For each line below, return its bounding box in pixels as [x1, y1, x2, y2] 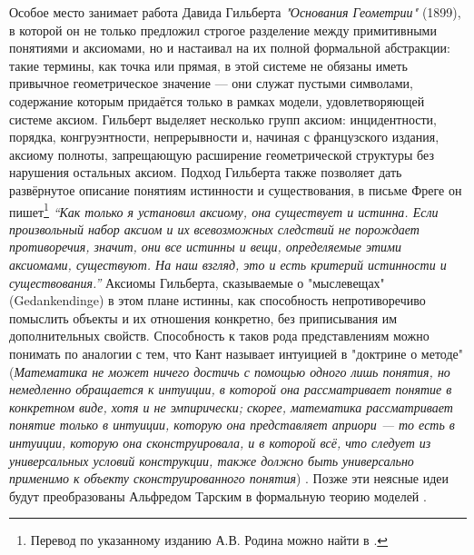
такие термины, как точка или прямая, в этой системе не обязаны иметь [9, 55, 408, 74]
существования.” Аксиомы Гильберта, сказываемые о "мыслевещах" [9, 273, 385, 292]
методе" [420, 343, 464, 362]
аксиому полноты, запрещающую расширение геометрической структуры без [9, 144, 434, 164]
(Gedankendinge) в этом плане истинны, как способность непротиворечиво [9, 291, 426, 310]
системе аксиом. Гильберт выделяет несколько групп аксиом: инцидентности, [9, 109, 437, 128]
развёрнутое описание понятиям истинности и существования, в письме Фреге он [9, 180, 462, 199]
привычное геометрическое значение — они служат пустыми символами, [9, 74, 413, 93]
